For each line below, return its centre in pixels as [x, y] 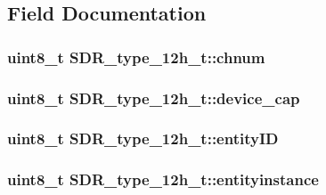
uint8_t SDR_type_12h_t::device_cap [154, 97]
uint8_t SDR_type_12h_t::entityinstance [163, 179]
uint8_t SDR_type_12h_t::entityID [143, 138]
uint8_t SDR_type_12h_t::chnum [136, 57]
